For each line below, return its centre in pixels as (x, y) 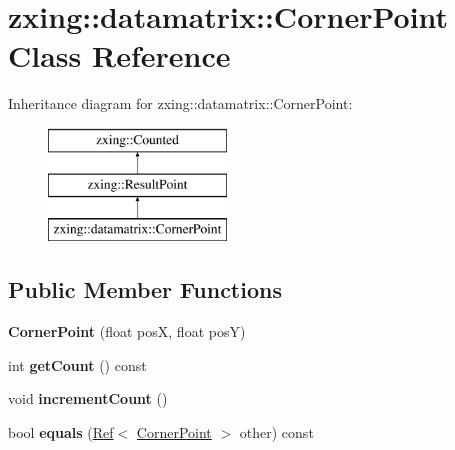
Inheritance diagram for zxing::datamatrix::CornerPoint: (180, 103)
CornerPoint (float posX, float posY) (127, 331)
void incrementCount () (88, 398)
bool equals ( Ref (61, 431)
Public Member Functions (145, 289)
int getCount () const (77, 364)
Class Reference (119, 55)
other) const (276, 431)
